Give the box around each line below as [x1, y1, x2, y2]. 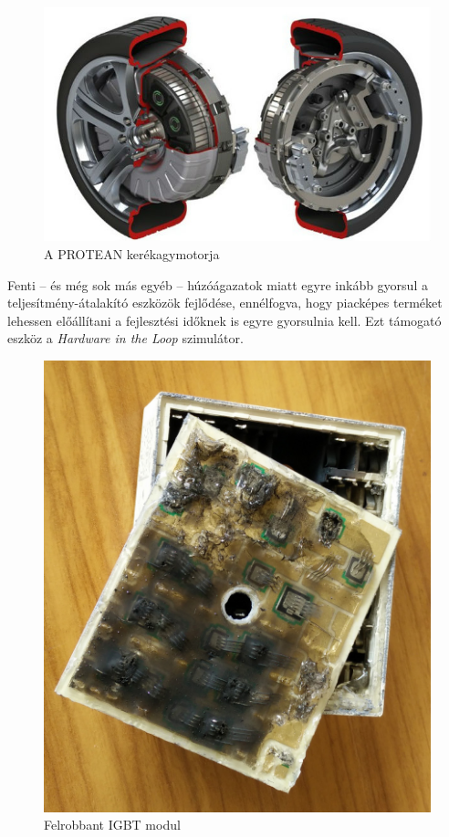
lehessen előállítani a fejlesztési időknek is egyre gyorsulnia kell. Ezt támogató [7, 310, 442, 330]
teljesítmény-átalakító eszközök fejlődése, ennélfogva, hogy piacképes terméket [7, 293, 443, 312]
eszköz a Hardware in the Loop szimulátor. [7, 329, 244, 348]
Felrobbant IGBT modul [44, 815, 181, 834]
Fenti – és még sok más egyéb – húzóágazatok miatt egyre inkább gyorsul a [7, 275, 428, 294]
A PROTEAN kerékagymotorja [44, 245, 220, 264]
